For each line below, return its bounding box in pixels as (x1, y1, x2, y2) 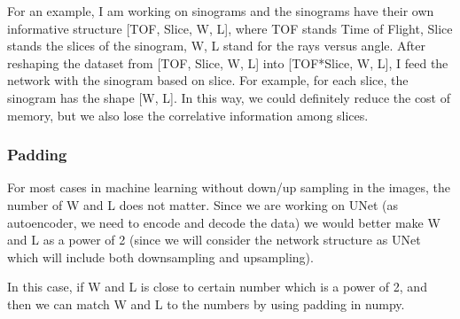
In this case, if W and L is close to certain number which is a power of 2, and (7, 277, 427, 296)
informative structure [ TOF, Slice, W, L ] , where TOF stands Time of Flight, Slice (7, 19, 453, 37)
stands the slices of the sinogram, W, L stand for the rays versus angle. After (7, 36, 425, 55)
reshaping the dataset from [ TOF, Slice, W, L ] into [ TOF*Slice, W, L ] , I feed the (7, 53, 448, 72)
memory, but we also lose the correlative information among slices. (7, 105, 369, 124)
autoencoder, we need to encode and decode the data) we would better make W (7, 213, 441, 231)
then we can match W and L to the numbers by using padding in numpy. (7, 294, 405, 313)
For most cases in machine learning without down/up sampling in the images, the (7, 178, 450, 197)
